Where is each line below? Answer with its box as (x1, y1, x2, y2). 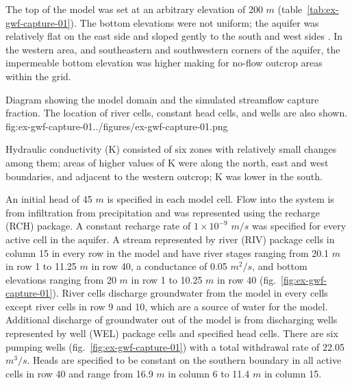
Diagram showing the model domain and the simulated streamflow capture (5, 92, 319, 106)
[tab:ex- (307, 2, 339, 16)
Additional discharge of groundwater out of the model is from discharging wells (5, 312, 338, 327)
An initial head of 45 (5, 192, 92, 206)
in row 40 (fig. (217, 272, 277, 286)
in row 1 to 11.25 (5, 259, 77, 273)
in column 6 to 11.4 (168, 366, 250, 380)
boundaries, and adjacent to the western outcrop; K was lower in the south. (5, 169, 323, 183)
